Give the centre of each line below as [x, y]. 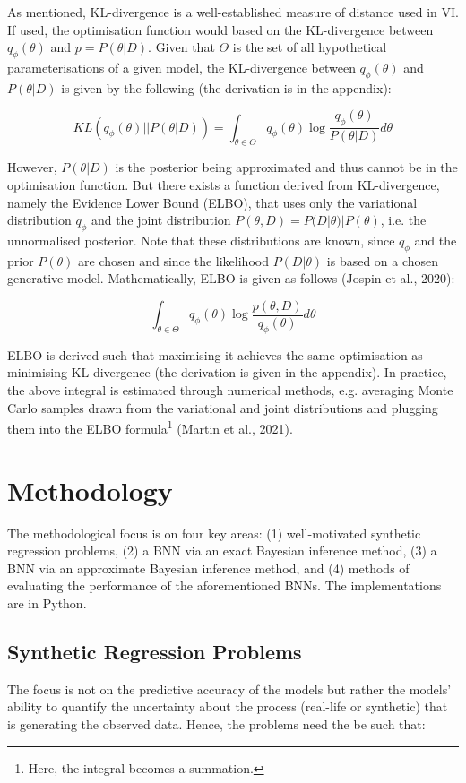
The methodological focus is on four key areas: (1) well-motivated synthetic [214, 533]
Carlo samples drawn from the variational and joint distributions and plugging [223, 407]
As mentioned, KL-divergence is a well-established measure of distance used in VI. [233, 12]
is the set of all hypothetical [310, 47]
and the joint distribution [161, 220]
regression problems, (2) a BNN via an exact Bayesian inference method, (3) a [222, 551]
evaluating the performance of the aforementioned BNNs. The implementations [224, 585]
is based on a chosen [383, 260]
